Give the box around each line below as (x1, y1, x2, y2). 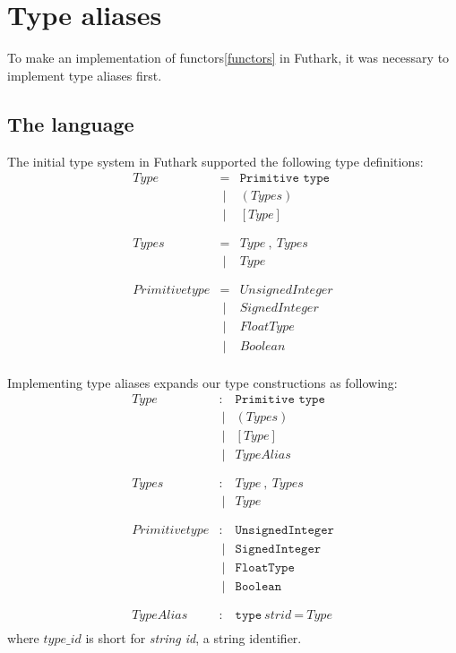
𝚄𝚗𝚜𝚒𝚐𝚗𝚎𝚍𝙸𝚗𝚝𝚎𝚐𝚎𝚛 (235, 524, 334, 537)
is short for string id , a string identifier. (85, 628, 302, 647)
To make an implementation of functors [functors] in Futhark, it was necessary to (7, 48, 450, 67)
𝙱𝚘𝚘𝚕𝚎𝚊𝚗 (235, 580, 282, 593)
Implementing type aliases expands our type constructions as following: (7, 373, 398, 391)
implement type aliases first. (7, 65, 162, 84)
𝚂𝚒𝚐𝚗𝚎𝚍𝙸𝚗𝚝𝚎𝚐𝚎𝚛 (235, 542, 322, 555)
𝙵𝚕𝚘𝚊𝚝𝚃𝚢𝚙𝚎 (235, 561, 295, 574)
